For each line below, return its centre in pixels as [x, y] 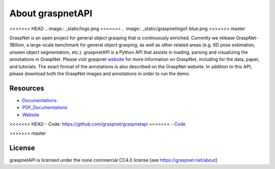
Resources [27, 88]
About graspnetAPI [51, 13]
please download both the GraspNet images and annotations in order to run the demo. [100, 74]
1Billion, [17, 45]
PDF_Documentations [45, 108]
